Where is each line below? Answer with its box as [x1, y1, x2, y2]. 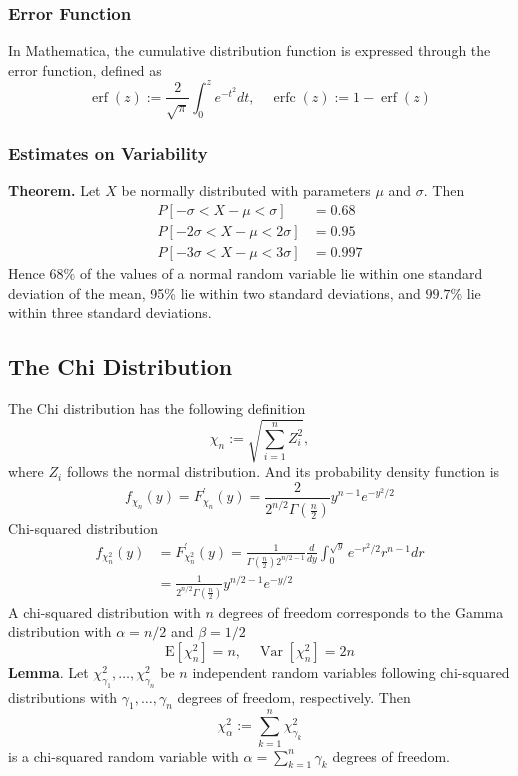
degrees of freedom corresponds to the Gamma [218, 601, 504, 622]
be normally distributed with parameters [121, 180, 371, 201]
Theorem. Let [8, 180, 101, 201]
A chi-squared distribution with [8, 601, 201, 622]
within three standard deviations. [8, 302, 212, 323]
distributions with [8, 686, 118, 707]
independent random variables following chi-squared [192, 661, 510, 682]
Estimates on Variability [8, 141, 208, 166]
